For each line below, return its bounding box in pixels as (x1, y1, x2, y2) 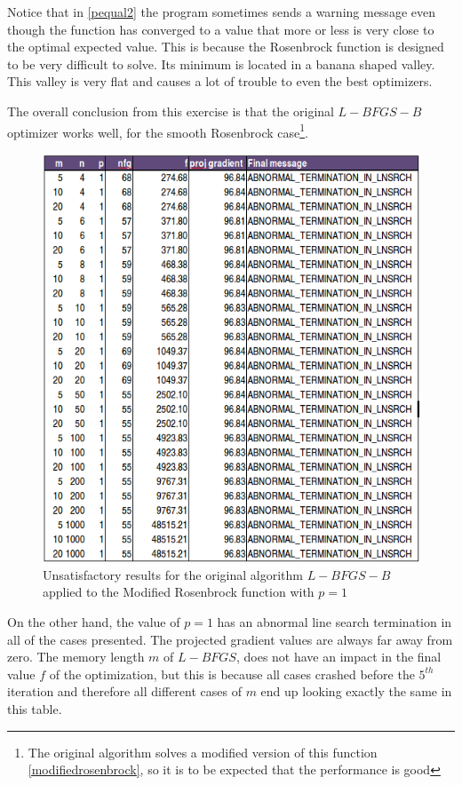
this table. (7, 700, 62, 718)
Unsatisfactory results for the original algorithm (43, 565, 303, 583)
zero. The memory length (7, 647, 145, 666)
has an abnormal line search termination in (217, 613, 452, 631)
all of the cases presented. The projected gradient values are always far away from (7, 630, 453, 648)
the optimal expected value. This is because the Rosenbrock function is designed (7, 37, 444, 56)
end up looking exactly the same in (260, 682, 452, 701)
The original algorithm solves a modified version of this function (28, 742, 378, 761)
